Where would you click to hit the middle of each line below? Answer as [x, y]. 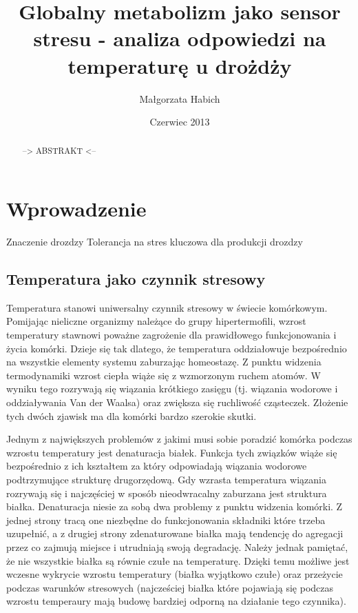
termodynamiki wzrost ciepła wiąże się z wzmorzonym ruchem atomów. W [164, 375]
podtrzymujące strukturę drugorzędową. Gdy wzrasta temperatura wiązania [166, 479]
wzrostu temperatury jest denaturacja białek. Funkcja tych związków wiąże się [172, 452]
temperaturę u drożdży [180, 65]
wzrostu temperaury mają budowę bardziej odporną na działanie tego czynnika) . [176, 601]
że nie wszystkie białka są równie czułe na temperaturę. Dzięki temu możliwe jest [178, 560]
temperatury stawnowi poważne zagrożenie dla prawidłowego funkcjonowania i [171, 335]
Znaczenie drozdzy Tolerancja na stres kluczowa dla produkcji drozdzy [155, 242]
